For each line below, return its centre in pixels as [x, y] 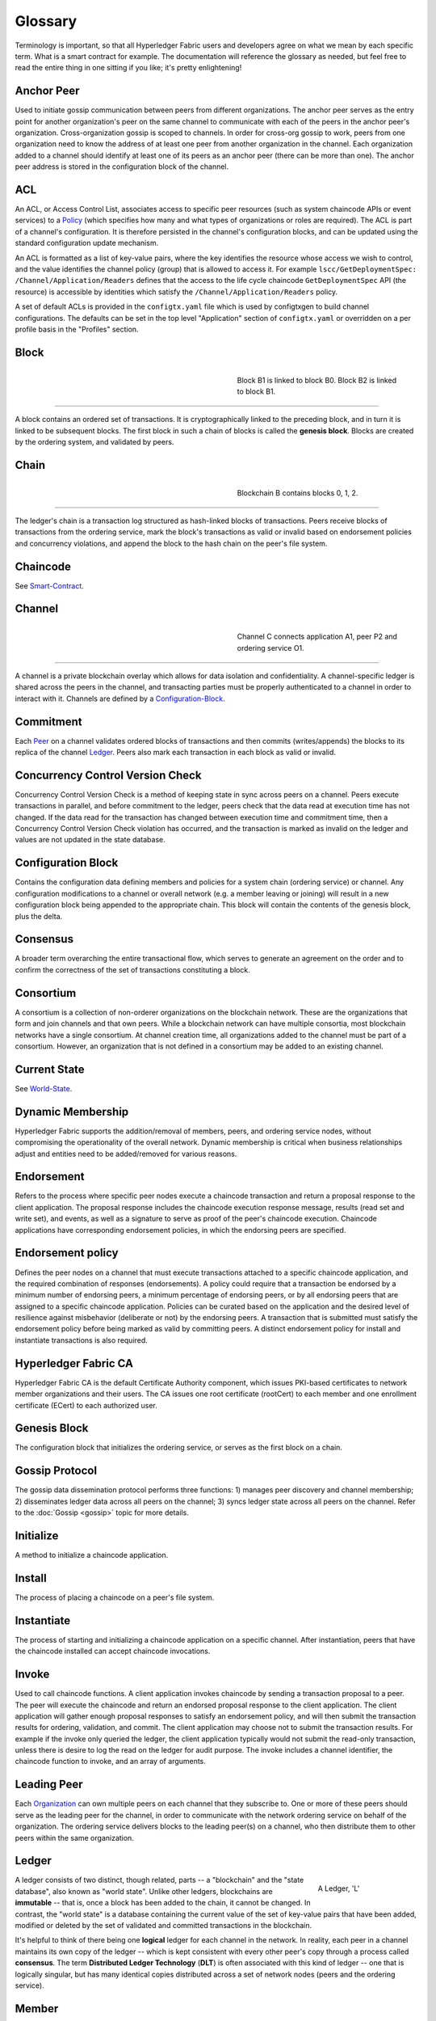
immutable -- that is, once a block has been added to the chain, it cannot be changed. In [163, 1903]
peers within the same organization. [75, 1837]
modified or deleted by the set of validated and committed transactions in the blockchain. [163, 1926]
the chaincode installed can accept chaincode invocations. [113, 1651]
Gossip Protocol [56, 1471]
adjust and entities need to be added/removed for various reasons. [126, 1154]
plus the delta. [39, 916]
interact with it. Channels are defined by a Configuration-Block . [120, 698]
